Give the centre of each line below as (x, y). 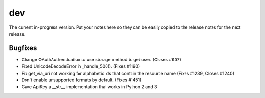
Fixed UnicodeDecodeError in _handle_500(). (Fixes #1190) (81, 66)
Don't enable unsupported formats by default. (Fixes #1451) (81, 80)
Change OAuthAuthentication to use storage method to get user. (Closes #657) (101, 59)
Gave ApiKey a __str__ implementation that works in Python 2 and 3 (89, 87)
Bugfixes (23, 48)
